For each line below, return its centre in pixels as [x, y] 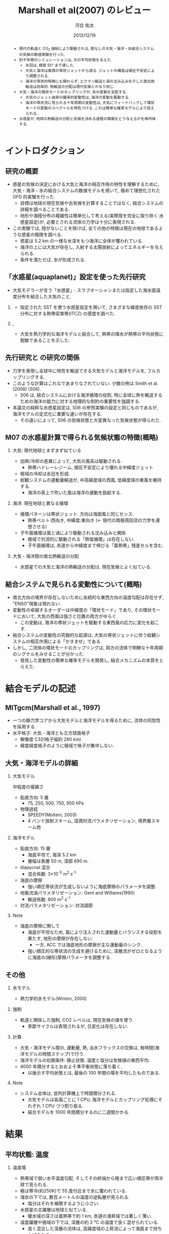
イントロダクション [45, 151]
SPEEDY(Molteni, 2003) [52, 815]
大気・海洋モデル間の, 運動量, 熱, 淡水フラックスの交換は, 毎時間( [88, 1048]
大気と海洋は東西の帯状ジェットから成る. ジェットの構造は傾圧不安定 [86, 71]
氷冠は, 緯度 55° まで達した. [50, 65]
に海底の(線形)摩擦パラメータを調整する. [69, 958]
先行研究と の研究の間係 [42, 358]
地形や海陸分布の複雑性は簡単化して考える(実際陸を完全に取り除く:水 [92, 215]
